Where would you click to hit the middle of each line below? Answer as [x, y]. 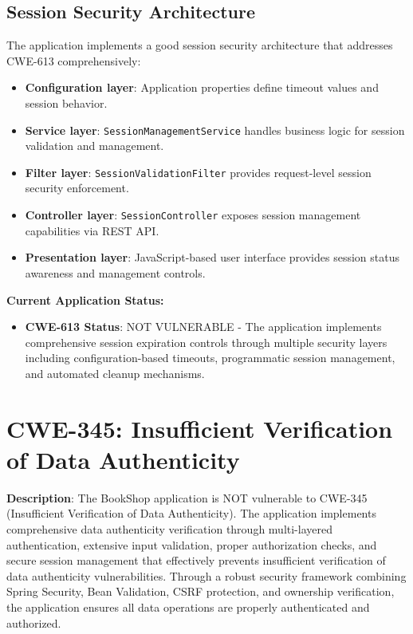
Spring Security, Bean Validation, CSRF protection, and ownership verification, [201, 591]
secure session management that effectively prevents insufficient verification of [196, 560]
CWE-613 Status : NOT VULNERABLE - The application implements [203, 327]
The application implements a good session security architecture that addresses [200, 45]
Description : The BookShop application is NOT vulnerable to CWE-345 [187, 497]
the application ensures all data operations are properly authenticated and [188, 606]
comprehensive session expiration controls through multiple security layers [206, 342]
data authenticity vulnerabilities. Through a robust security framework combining [206, 575]
